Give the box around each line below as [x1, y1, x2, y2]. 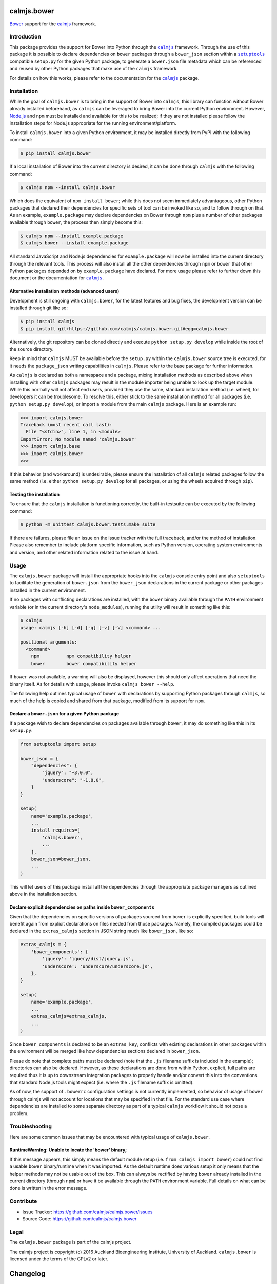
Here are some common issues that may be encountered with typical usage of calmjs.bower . [9, 1134, 210, 1140]
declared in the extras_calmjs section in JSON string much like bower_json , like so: [9, 928, 193, 934]
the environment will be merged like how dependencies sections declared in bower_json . [9, 1048, 200, 1054]
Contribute [9, 1198, 37, 1205]
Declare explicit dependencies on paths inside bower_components [9, 904, 155, 910]
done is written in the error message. [9, 1185, 88, 1191]
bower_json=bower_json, [31, 856, 91, 862]
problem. [9, 1110, 29, 1117]
